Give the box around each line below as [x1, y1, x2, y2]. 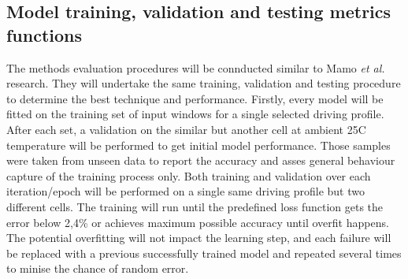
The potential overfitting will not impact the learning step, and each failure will [6, 229, 391, 246]
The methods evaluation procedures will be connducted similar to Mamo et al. [6, 59, 385, 76]
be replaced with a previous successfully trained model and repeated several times [6, 244, 402, 261]
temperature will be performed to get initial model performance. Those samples [6, 136, 391, 153]
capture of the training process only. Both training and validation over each [6, 167, 371, 184]
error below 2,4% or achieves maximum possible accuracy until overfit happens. [6, 214, 389, 230]
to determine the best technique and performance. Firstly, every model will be [6, 90, 384, 106]
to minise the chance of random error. [6, 260, 189, 277]
